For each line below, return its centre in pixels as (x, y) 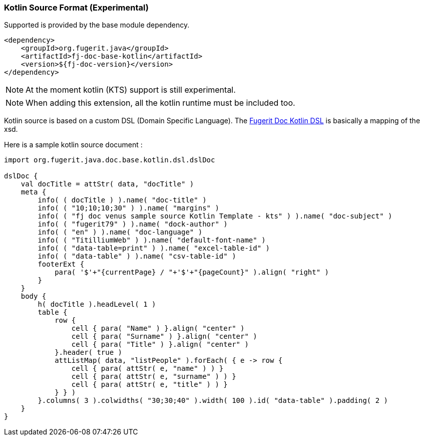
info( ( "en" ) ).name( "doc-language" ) (120, 232)
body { (34, 296)
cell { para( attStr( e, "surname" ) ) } (154, 377)
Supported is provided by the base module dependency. (97, 25)
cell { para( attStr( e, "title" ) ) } (149, 385)
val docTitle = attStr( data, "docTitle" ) (107, 184)
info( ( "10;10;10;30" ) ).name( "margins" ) (128, 208)
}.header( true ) (89, 353)
